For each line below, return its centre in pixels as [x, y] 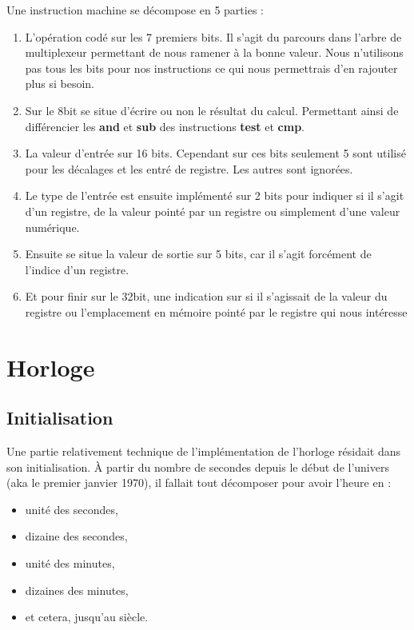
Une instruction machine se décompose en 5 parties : [135, 10]
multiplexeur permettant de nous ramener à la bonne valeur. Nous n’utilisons [214, 52]
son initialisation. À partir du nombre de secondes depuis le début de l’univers [198, 467]
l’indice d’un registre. [77, 269]
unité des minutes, [70, 563]
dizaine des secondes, [76, 536]
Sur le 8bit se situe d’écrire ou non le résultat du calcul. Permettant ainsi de [212, 110]
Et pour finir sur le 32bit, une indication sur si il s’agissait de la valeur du [206, 296]
